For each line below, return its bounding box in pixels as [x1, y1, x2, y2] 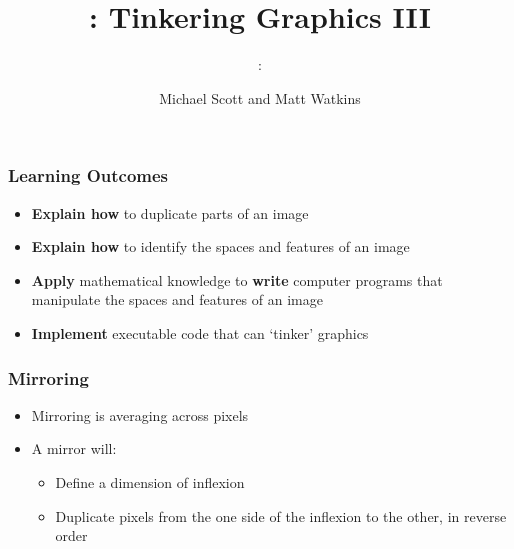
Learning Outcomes [8, 163, 169, 188]
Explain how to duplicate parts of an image [31, 202, 309, 223]
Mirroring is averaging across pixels [31, 404, 249, 425]
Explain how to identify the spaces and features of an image [31, 236, 410, 257]
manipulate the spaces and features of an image [31, 289, 323, 310]
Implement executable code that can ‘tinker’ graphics [31, 322, 369, 343]
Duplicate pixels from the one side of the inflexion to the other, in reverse [55, 505, 507, 526]
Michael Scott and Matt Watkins [159, 87, 361, 108]
